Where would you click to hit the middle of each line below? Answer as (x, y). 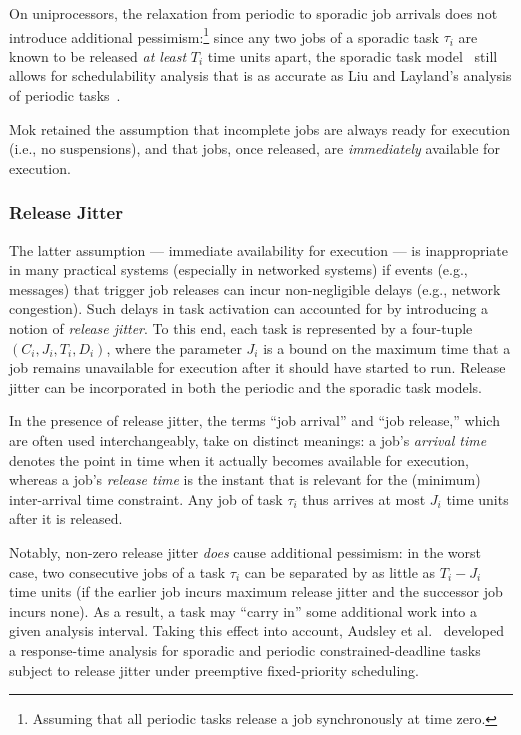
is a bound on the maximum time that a (387, 347)
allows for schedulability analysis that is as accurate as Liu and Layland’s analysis (260, 75)
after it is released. (66, 518)
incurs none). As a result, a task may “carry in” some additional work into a (243, 610)
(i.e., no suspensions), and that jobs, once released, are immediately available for (254, 148)
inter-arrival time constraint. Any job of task (146, 498)
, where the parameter (174, 347)
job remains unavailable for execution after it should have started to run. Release (257, 367)
